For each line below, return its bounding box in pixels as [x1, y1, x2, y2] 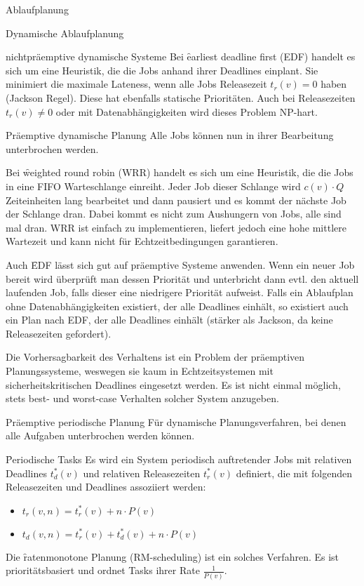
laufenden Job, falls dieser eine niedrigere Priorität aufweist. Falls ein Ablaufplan [6, 285, 353, 300]
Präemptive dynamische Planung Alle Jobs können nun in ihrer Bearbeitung [6, 128, 334, 142]
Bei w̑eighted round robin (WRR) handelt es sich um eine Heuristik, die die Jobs [6, 165, 353, 180]
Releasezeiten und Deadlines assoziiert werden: [6, 479, 206, 494]
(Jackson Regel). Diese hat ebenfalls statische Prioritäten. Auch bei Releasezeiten [6, 90, 356, 105]
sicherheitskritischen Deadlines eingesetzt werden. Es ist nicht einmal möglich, [6, 377, 341, 392]
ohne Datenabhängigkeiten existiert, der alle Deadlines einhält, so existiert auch [6, 298, 349, 313]
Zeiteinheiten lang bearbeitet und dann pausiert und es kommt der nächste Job [6, 192, 346, 207]
